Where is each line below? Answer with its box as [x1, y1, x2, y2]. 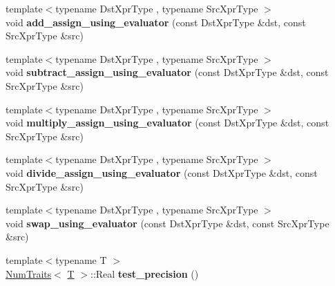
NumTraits [6, 266, 52, 280]
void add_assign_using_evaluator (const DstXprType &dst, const [6, 15, 306, 29]
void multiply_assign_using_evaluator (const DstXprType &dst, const [6, 115, 329, 130]
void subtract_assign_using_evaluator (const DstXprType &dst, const [6, 65, 329, 79]
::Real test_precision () [90, 266, 199, 280]
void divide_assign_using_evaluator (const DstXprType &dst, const [6, 165, 318, 180]
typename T [55, 252, 107, 267]
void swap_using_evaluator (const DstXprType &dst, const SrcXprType [6, 216, 329, 230]
